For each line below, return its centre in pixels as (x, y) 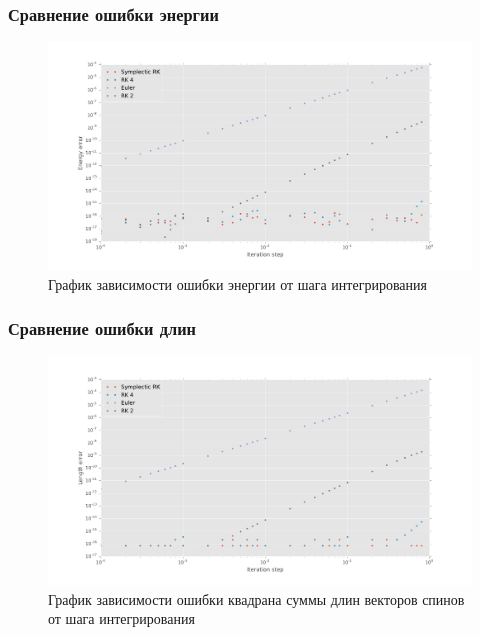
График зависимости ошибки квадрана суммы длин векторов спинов (256, 598)
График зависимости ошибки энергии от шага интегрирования (237, 283)
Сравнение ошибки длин (102, 328)
